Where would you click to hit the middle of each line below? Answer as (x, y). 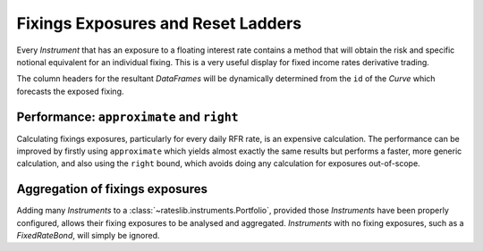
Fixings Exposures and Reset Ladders (159, 23)
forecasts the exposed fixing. (70, 91)
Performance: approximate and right (127, 117)
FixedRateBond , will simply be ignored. (88, 236)
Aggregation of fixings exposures (112, 189)
